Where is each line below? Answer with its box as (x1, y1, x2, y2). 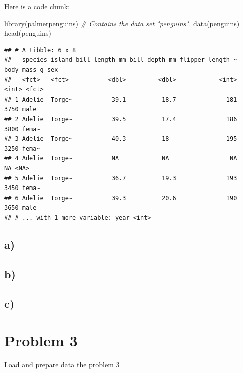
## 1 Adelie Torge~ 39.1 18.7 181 (4, 96, 237, 103)
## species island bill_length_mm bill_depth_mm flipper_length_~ (4, 56, 237, 64)
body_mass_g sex (4, 66, 58, 73)
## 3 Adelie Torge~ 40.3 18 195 (4, 135, 237, 143)
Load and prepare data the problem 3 (4, 359, 120, 369)
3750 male (4, 106, 37, 113)
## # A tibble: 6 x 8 (4, 46, 76, 54)
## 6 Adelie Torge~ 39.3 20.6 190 (4, 194, 237, 202)
